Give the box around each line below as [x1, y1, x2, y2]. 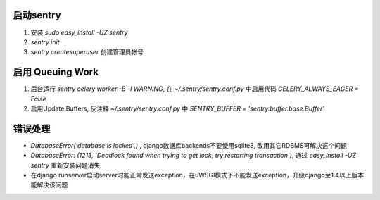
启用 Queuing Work [13, 66, 99, 78]
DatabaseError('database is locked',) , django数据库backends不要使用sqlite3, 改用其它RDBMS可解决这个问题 [30, 141, 348, 149]
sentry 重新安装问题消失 [30, 161, 101, 169]
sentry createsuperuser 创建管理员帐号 [30, 48, 144, 56]
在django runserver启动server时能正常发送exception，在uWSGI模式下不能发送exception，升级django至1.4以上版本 [30, 171, 365, 180]
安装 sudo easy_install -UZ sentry [30, 28, 128, 37]
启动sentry [13, 9, 61, 21]
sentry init [30, 37, 60, 46]
